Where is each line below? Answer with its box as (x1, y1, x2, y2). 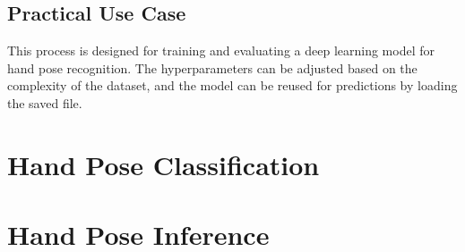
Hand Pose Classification (7, 146, 320, 182)
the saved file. (7, 93, 82, 112)
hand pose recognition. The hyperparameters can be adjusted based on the (7, 58, 418, 77)
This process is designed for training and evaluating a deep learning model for (7, 41, 435, 60)
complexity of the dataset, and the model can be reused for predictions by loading (7, 76, 458, 95)
